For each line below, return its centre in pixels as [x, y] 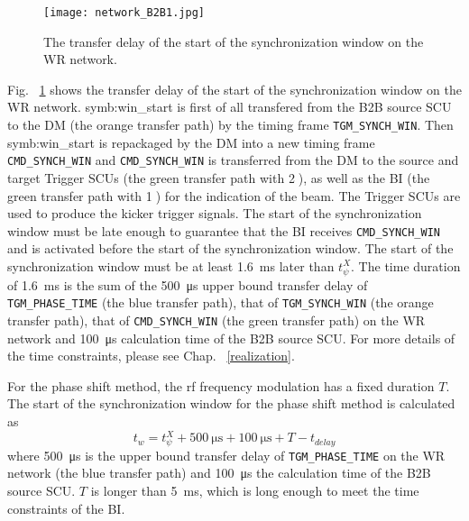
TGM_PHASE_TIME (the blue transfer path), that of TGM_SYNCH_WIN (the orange [221, 302]
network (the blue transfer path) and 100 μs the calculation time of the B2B [219, 473]
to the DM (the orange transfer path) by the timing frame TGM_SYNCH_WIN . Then [230, 125]
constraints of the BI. [66, 508]
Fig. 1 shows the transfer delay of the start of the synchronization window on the [234, 89]
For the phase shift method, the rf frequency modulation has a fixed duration [221, 385]
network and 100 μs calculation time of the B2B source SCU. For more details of [231, 338]
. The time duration [406, 265]
